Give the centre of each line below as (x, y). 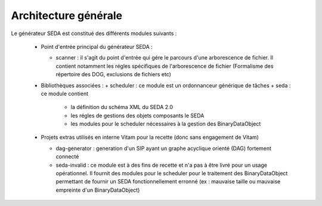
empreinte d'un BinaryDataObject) (98, 190)
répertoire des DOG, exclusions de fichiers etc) (113, 74)
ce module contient (65, 93)
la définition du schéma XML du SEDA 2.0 (122, 107)
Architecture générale (66, 15)
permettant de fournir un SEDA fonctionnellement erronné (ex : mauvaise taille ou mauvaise (168, 182)
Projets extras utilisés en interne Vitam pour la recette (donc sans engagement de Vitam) (150, 138)
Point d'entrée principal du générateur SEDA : (97, 46)
